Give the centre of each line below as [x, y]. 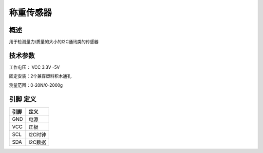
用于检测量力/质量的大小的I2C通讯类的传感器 [54, 42]
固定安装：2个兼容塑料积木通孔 [40, 76]
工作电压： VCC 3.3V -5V [35, 67]
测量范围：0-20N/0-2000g [36, 85]
